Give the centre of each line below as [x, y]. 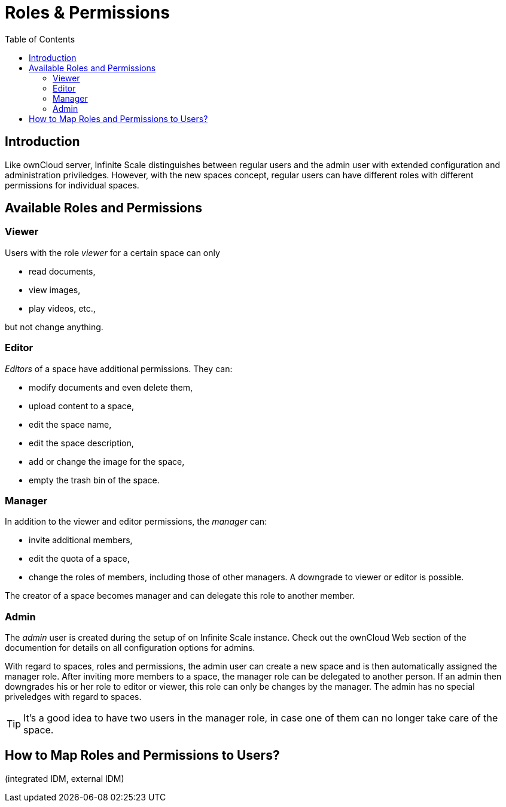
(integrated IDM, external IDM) [65, 778]
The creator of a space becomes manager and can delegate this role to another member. [180, 596]
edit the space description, [81, 443]
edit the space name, [70, 424]
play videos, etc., [62, 308]
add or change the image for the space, [107, 461]
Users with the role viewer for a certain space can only [112, 252]
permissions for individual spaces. [72, 185]
